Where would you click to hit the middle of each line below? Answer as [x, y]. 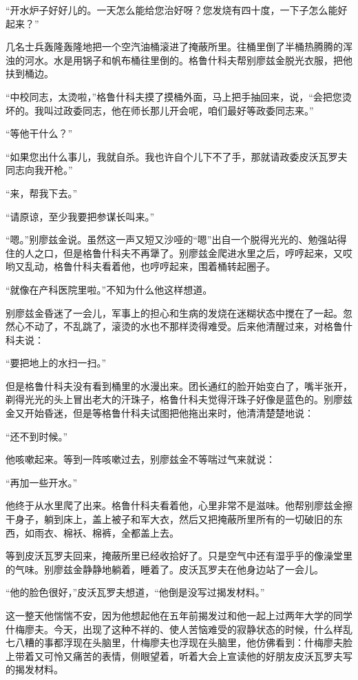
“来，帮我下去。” [42, 193]
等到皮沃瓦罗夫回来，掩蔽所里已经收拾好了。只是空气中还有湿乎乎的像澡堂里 [179, 556]
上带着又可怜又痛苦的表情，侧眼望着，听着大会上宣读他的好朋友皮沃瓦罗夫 [174, 656]
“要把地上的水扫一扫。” [56, 363]
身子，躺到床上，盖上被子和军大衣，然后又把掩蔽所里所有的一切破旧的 [174, 519]
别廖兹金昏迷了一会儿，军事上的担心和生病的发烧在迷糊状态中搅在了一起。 [174, 312]
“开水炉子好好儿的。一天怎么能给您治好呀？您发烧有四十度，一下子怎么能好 [177, 10]
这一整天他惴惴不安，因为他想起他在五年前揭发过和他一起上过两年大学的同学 [179, 615]
